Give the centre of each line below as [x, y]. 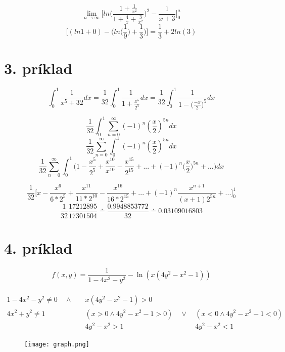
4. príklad [38, 247]
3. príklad [38, 68]
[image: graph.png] [57, 344]
